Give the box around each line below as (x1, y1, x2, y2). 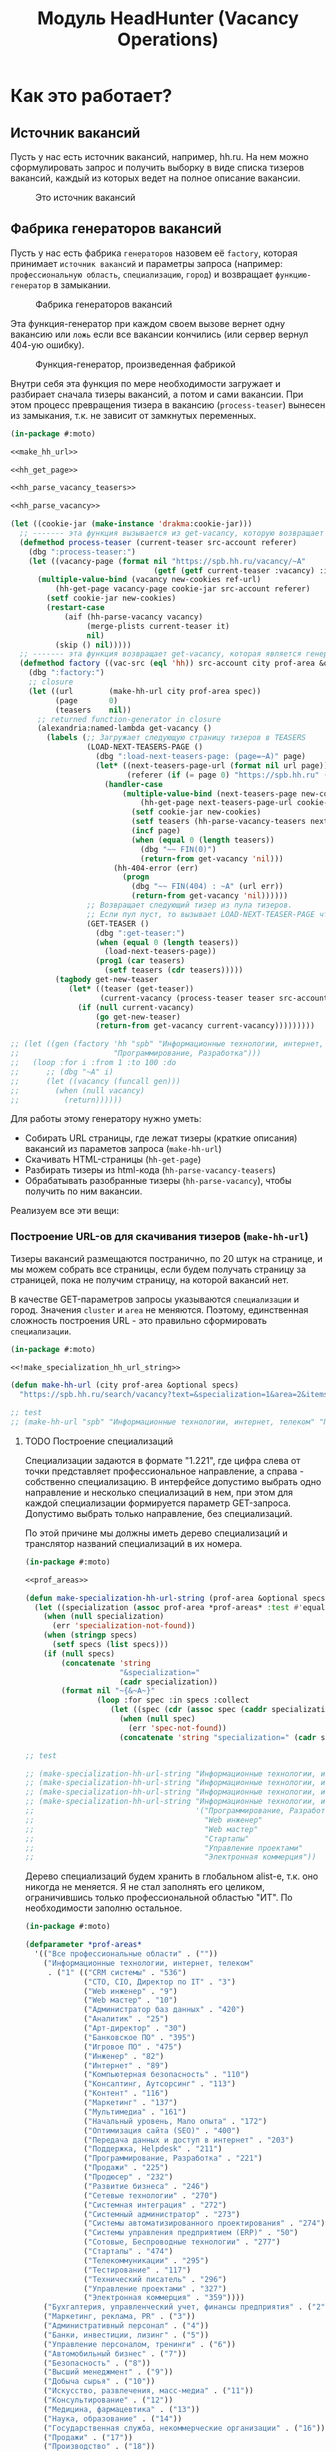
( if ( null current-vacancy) (77, 1002, 195, 1012)
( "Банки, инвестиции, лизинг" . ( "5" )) (43, 2330, 210, 2340)
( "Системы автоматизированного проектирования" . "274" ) (83, 2218, 326, 2229)
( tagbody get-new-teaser (54, 975, 159, 985)
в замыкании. (53, 278, 112, 291)
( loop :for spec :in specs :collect (96, 1695, 250, 1706)
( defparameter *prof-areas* (24, 1940, 142, 1950)
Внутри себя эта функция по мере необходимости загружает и (10, 377, 282, 389)
